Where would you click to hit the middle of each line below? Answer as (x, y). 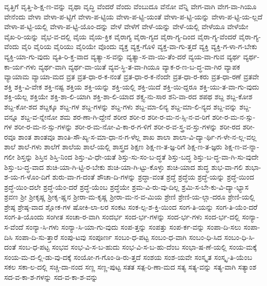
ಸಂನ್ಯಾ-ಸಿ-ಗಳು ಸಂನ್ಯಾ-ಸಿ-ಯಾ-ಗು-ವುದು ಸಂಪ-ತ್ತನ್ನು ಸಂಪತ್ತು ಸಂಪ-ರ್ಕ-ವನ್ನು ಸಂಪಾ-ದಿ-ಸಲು (133, 227)
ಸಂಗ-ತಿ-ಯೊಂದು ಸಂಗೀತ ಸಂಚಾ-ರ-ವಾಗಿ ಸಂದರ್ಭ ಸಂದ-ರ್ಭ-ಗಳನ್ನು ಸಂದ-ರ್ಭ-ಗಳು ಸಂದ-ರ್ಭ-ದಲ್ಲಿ (122, 217)
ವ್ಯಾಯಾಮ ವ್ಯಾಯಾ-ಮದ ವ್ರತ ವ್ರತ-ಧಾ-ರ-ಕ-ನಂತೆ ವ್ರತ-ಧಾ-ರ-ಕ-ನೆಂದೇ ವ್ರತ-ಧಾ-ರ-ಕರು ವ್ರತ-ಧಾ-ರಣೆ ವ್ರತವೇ (132, 76)
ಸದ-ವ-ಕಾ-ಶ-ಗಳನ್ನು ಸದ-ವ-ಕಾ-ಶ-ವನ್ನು (51, 277)
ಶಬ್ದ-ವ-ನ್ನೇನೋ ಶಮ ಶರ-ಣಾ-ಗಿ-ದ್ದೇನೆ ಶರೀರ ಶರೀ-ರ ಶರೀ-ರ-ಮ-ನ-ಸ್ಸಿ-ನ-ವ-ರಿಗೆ (115, 116)
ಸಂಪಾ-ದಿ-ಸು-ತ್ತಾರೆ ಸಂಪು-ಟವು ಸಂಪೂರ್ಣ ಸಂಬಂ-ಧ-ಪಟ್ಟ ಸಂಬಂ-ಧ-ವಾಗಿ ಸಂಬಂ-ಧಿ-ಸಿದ (118, 237)
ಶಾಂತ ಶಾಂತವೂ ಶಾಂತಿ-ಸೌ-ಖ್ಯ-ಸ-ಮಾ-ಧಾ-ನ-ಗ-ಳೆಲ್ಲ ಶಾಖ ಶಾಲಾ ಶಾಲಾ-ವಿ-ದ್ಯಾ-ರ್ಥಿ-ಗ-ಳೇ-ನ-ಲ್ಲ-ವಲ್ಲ (137, 136)
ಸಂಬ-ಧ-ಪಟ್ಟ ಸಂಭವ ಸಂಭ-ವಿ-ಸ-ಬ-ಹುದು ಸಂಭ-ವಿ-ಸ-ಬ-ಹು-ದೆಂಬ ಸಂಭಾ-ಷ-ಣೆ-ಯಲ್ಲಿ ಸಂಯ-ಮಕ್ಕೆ (137, 247)
